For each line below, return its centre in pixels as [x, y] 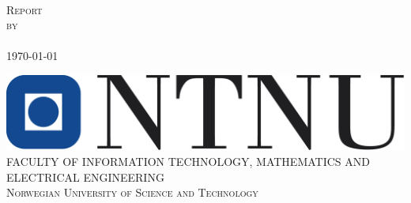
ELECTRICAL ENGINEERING [85, 177]
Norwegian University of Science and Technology [132, 192]
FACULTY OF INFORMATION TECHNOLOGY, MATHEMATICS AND [188, 162]
